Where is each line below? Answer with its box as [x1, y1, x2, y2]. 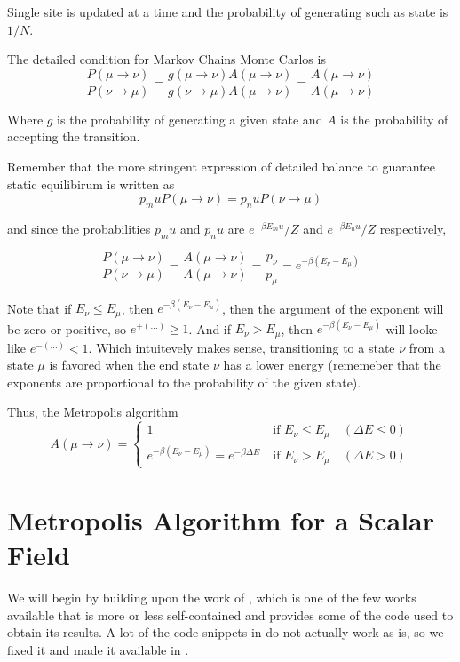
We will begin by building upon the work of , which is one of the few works [7, 588, 416, 607]
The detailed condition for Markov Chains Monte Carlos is [7, 50, 326, 68]
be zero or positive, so [7, 319, 126, 338]
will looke [385, 319, 438, 338]
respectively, [379, 219, 447, 238]
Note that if [7, 299, 72, 317]
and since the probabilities [7, 219, 151, 238]
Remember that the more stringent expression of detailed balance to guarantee [7, 157, 436, 176]
